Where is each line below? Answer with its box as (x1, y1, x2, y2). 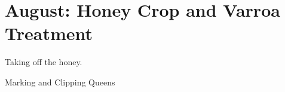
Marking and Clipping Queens (5, 75, 115, 88)
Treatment (5, 21, 93, 45)
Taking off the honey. (5, 56, 82, 68)
